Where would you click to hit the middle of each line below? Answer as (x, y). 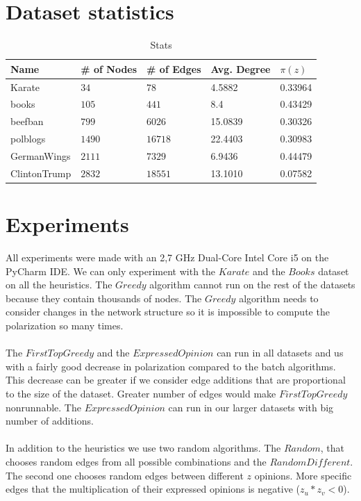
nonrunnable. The (43, 407)
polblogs (28, 139)
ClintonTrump (41, 173)
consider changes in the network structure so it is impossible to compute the (168, 312)
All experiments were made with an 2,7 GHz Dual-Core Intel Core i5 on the (167, 257)
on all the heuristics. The (59, 285)
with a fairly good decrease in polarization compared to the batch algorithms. (171, 366)
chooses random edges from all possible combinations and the (136, 461)
